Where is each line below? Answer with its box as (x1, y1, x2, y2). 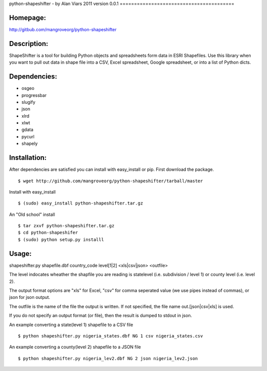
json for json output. (9, 294, 50, 300)
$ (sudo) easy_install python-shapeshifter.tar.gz (18, 201, 143, 206)
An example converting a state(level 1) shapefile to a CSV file (9, 322, 133, 328)
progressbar (21, 92, 47, 98)
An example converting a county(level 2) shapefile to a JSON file (9, 344, 141, 350)
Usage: (9, 249, 32, 258)
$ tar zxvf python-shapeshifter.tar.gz (18, 223, 115, 229)
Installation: (9, 154, 47, 162)
